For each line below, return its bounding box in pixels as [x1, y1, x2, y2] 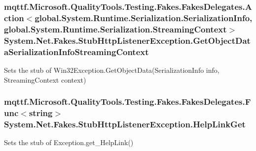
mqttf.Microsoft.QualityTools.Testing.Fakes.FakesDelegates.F [4, 95, 251, 108]
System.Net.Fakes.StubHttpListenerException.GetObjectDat [4, 34, 251, 46]
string [29, 106, 53, 119]
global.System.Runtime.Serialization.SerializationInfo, [35, 11, 253, 24]
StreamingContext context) [4, 74, 86, 85]
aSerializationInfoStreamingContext [4, 45, 149, 58]
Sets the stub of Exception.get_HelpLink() [4, 137, 134, 148]
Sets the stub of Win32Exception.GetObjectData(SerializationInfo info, [4, 64, 219, 75]
